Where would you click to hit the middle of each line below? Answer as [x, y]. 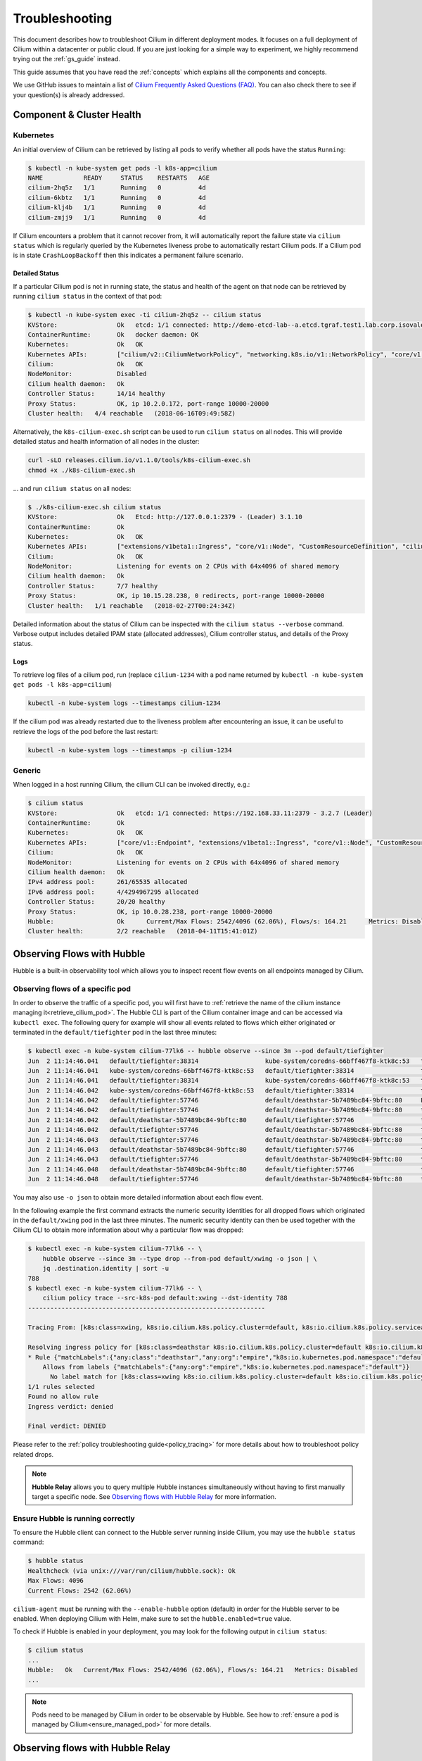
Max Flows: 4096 [56, 1581]
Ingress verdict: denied [71, 1406]
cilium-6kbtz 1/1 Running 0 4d [117, 198]
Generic [27, 770]
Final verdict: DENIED [67, 1426]
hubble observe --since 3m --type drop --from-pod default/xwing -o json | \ [180, 1258]
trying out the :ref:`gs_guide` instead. [67, 59]
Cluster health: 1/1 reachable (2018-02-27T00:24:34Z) [132, 605]
